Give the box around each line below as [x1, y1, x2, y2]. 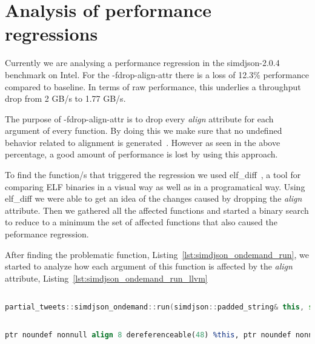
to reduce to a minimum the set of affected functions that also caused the [5, 216, 277, 228]
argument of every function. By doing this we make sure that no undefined [5, 124, 282, 137]
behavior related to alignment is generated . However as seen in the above [5, 136, 280, 148]
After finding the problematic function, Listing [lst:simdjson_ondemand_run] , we [5, 248, 310, 260]
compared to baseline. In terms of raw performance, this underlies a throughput [5, 80, 301, 93]
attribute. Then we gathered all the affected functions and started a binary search [5, 203, 309, 216]
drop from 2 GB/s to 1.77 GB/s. [5, 92, 126, 105]
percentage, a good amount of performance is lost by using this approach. [5, 148, 278, 160]
